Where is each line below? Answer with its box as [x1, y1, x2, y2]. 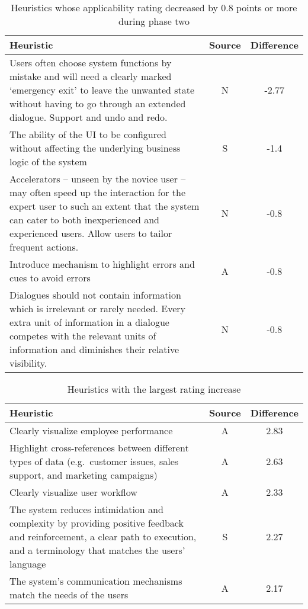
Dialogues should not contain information [9, 288, 181, 302]
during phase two [118, 14, 190, 28]
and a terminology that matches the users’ [9, 543, 185, 557]
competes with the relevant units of [9, 329, 156, 342]
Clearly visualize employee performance [9, 424, 173, 437]
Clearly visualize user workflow [9, 485, 137, 499]
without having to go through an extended [9, 97, 186, 110]
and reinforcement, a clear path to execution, [9, 530, 197, 543]
